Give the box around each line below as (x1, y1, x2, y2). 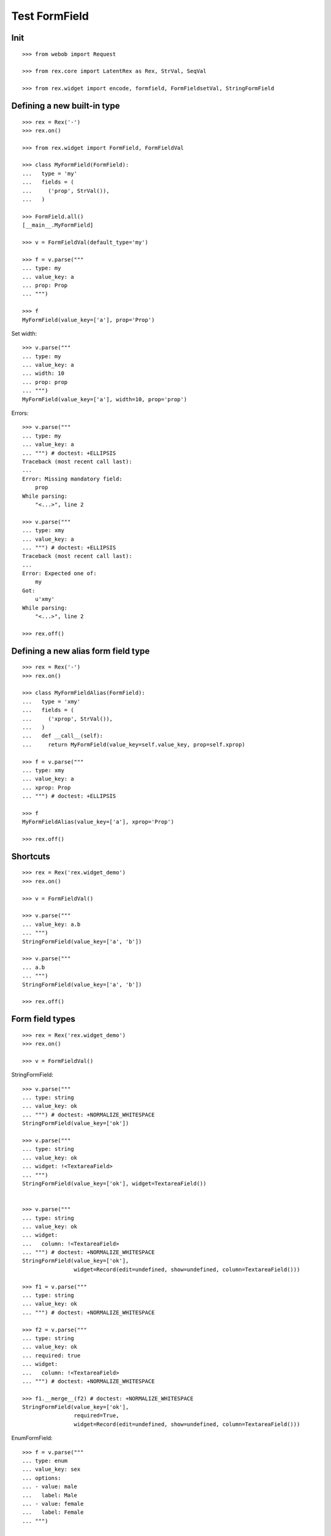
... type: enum (22, 1457, 68, 1465)
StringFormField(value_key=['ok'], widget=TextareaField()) (22, 1180, 207, 1187)
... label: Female (22, 1509, 84, 1516)
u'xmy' (34, 596, 55, 603)
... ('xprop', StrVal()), (22, 715, 113, 722)
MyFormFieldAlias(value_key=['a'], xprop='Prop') (22, 818, 175, 826)
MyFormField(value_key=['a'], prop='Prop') (22, 316, 155, 323)
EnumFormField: (11, 1435, 53, 1442)
